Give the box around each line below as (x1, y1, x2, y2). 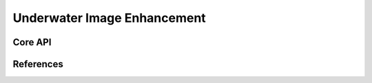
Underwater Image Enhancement (12, 10, 206, 25)
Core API (12, 36, 52, 48)
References (12, 58, 63, 70)
